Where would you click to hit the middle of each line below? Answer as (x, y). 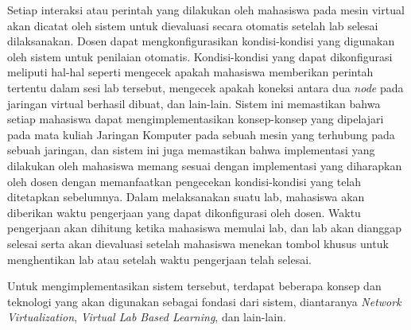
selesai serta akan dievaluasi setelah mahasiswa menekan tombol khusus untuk (198, 243)
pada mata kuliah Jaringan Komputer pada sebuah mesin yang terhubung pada (201, 134)
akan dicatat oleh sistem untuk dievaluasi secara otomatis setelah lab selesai (193, 25)
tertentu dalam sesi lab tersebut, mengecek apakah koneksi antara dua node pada (205, 87)
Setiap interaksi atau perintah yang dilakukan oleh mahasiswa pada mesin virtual (206, 10)
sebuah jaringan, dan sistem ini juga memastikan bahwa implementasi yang (191, 150)
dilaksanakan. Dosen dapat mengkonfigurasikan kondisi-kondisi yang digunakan (201, 41)
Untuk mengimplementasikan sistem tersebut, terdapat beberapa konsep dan (194, 286)
